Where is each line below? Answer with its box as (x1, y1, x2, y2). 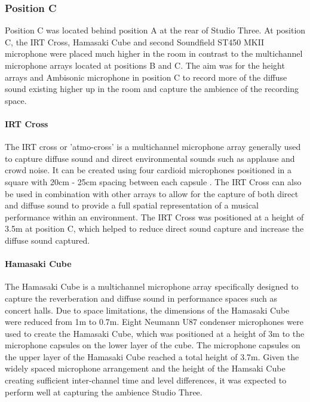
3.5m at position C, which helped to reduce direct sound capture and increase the (5, 222, 304, 235)
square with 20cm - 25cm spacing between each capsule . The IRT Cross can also (5, 175, 302, 188)
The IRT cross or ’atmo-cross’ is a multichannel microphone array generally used (5, 140, 301, 153)
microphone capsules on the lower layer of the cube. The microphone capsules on (5, 339, 300, 351)
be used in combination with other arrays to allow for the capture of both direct (5, 187, 299, 200)
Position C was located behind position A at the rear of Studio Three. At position (5, 24, 306, 36)
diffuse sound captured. (5, 234, 90, 246)
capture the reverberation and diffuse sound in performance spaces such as (5, 291, 278, 304)
